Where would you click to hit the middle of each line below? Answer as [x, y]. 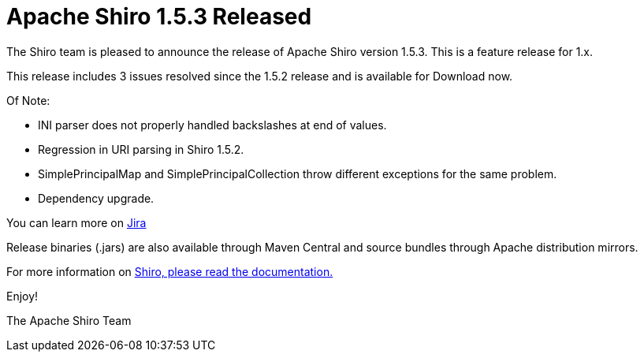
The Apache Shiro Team [69, 320]
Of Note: [28, 100]
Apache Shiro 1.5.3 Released [159, 17]
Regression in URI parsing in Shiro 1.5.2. [141, 149]
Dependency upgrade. [96, 198]
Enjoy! [22, 296]
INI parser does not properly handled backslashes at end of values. [212, 125]
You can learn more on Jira [76, 222]
